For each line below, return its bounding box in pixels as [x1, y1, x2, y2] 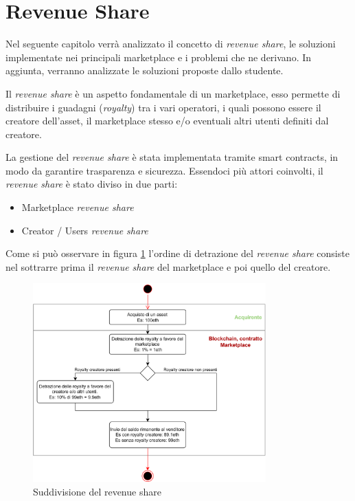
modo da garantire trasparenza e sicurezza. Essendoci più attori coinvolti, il [5, 163, 323, 177]
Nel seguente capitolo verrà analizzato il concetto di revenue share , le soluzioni [5, 36, 336, 51]
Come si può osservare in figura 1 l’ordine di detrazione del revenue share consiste [5, 246, 350, 260]
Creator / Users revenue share [21, 223, 148, 237]
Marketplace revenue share [21, 200, 134, 214]
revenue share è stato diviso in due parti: [5, 177, 178, 191]
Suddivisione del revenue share [33, 484, 161, 498]
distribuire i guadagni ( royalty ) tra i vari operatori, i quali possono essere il [5, 100, 321, 114]
